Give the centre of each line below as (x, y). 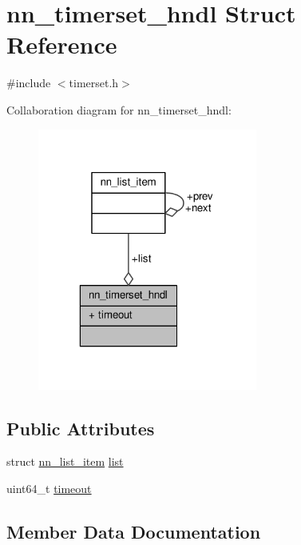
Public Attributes (81, 428)
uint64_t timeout (49, 488)
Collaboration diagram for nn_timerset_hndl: (119, 109)
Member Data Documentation (134, 531)
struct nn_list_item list (65, 461)
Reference (62, 44)
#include (29, 83)
